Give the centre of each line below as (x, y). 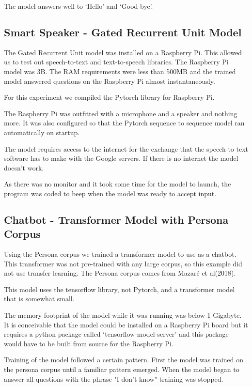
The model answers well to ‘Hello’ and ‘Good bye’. (79, 6)
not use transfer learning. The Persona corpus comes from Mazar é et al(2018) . (120, 273)
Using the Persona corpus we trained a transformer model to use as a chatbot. (120, 254)
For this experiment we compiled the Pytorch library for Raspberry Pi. (109, 97)
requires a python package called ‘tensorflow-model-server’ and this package (116, 334)
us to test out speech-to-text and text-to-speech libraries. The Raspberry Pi (116, 62)
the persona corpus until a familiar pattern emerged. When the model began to (122, 369)
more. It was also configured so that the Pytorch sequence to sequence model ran (124, 123)
